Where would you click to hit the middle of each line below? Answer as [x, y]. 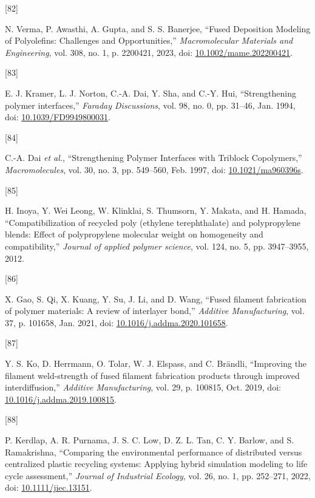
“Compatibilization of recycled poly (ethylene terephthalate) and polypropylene [153, 222]
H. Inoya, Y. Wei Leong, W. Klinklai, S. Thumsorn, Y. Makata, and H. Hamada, [156, 210]
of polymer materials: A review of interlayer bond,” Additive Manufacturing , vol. [155, 311]
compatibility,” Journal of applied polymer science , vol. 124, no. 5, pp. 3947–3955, [157, 246]
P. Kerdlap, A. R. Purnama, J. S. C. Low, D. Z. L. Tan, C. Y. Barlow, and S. [150, 440]
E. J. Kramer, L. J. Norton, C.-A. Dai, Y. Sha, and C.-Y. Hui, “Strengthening [151, 93]
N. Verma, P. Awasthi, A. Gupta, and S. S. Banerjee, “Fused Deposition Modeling [158, 28]
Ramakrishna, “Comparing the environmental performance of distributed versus [154, 452]
